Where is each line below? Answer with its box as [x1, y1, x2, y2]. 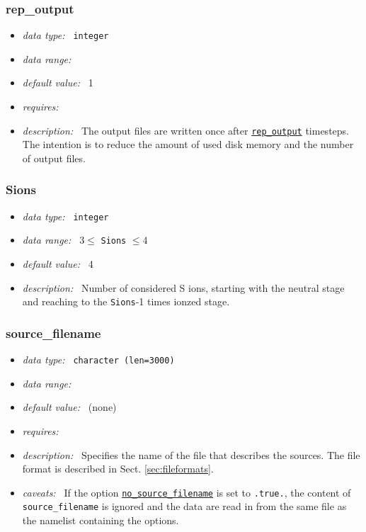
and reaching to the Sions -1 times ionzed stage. [22, 294, 230, 309]
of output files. [22, 150, 86, 165]
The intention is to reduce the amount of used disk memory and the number [22, 137, 354, 152]
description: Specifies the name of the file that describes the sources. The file [22, 447, 360, 462]
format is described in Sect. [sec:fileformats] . [22, 461, 214, 476]
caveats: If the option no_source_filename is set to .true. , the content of [22, 485, 351, 499]
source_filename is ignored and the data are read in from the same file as [22, 499, 347, 514]
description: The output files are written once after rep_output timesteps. [22, 123, 349, 137]
